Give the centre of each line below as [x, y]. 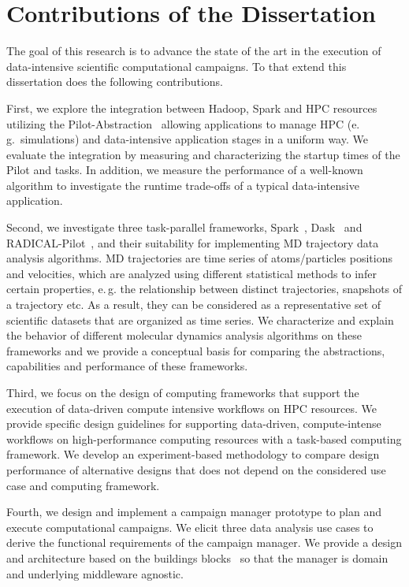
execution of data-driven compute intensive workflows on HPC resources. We [192, 408]
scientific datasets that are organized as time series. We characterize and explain [200, 320]
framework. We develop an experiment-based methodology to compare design [193, 454]
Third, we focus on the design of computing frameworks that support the [183, 392]
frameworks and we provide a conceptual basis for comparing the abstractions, [196, 350]
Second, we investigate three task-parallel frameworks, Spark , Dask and [184, 227]
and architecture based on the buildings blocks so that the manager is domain [197, 557]
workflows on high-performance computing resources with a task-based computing [204, 438]
